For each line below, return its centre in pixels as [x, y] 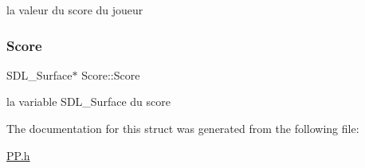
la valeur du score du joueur [75, 10]
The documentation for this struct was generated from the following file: [183, 128]
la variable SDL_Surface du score [88, 102]
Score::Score [111, 74]
